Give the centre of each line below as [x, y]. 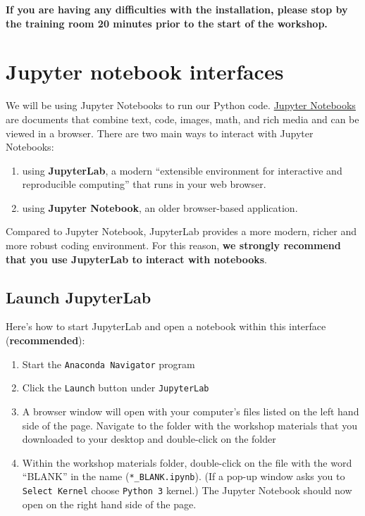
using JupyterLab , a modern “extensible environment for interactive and [182, 170]
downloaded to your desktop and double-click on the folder [149, 439]
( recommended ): [45, 340]
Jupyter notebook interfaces [145, 71]
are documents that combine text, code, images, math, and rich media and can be [182, 119]
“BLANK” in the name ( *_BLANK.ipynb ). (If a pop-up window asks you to [184, 476]
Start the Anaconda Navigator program [109, 364]
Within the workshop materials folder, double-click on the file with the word [187, 462]
